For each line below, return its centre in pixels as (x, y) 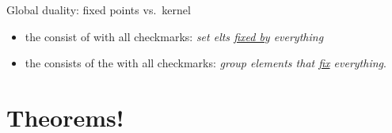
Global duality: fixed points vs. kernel (99, 9)
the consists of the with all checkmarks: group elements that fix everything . (206, 63)
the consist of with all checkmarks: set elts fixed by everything (174, 36)
